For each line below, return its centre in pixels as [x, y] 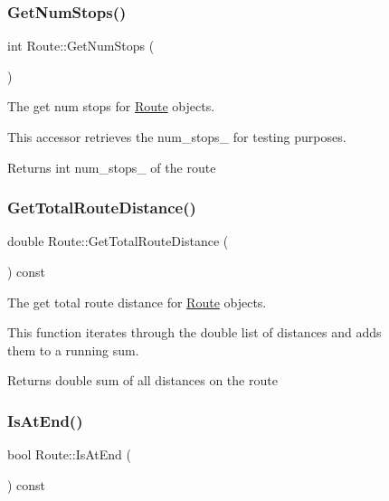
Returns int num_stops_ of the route [112, 167]
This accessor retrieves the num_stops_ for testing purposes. [177, 137]
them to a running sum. [73, 350]
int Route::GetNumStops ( [81, 46]
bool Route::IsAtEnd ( [69, 454]
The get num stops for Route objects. [111, 106]
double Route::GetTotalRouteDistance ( [118, 241]
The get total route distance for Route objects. [137, 302]
